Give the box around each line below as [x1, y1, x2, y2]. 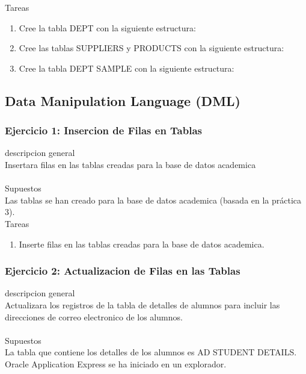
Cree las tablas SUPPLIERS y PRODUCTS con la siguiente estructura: [19, 42, 284, 54]
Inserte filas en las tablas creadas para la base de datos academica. [19, 237, 265, 250]
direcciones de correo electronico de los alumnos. [5, 310, 183, 323]
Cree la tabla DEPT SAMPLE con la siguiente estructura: [19, 61, 234, 74]
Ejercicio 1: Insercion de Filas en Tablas [5, 123, 203, 138]
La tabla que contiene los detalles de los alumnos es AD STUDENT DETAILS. [5, 346, 297, 358]
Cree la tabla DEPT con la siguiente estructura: [19, 21, 196, 34]
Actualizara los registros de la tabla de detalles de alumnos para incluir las [5, 298, 280, 311]
